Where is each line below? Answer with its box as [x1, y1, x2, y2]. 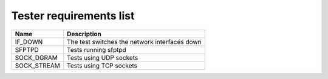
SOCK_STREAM [15, 61, 60, 69]
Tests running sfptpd [67, 45, 127, 54]
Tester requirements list [11, 9, 135, 22]
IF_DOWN [15, 37, 43, 46]
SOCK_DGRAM [15, 53, 58, 62]
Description [67, 30, 101, 38]
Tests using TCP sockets [67, 61, 138, 69]
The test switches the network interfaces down [67, 37, 202, 46]
